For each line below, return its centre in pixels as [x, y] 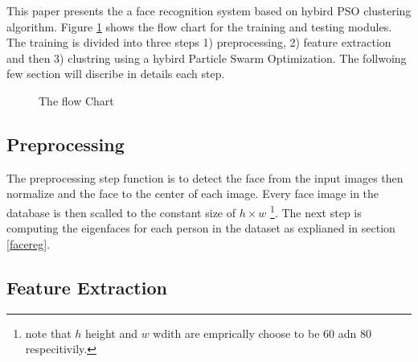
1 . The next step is [316, 211]
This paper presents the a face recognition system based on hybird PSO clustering [209, 10]
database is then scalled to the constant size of [121, 212]
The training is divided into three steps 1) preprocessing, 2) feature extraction [199, 42]
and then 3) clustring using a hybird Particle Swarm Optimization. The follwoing [207, 58]
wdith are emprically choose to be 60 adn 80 [262, 333]
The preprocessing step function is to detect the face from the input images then [205, 177]
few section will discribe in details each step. [116, 74]
